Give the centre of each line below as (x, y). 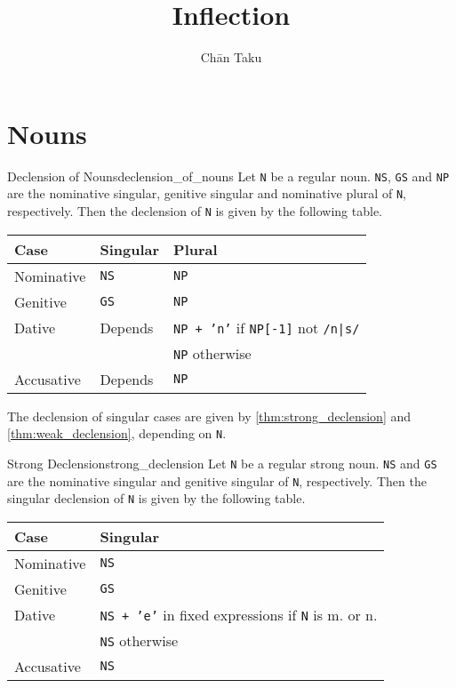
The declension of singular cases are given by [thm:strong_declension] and (209, 416)
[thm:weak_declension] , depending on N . (117, 433)
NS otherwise (139, 640)
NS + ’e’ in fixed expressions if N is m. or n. (239, 614)
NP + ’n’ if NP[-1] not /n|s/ (267, 327)
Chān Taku (231, 57)
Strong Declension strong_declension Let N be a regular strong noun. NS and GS (222, 463)
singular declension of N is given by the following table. (156, 498)
